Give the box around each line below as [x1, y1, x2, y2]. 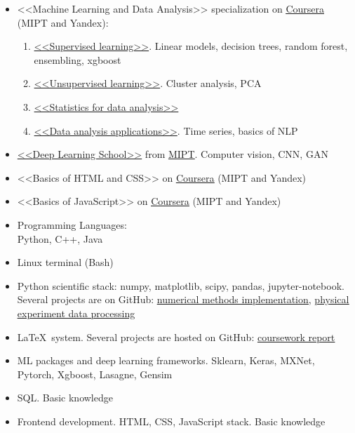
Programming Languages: [17, 217, 127, 232]
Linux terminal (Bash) [17, 255, 114, 269]
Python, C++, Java [17, 231, 103, 246]
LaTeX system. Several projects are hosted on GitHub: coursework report [17, 329, 335, 344]
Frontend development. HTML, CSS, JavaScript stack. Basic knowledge [17, 413, 326, 428]
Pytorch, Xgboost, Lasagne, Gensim [17, 366, 173, 381]
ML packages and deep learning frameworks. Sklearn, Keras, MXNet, [17, 353, 315, 368]
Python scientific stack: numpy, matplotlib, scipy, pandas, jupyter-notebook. [17, 278, 344, 293]
